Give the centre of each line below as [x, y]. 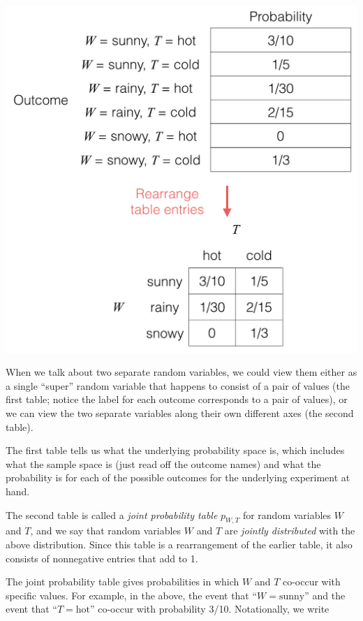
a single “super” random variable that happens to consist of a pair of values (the [178, 385]
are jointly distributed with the [290, 531]
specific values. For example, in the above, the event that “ [132, 595]
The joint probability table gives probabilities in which [123, 582]
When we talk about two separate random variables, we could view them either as [181, 372]
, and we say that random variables [106, 531]
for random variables [287, 514]
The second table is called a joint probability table [112, 514]
